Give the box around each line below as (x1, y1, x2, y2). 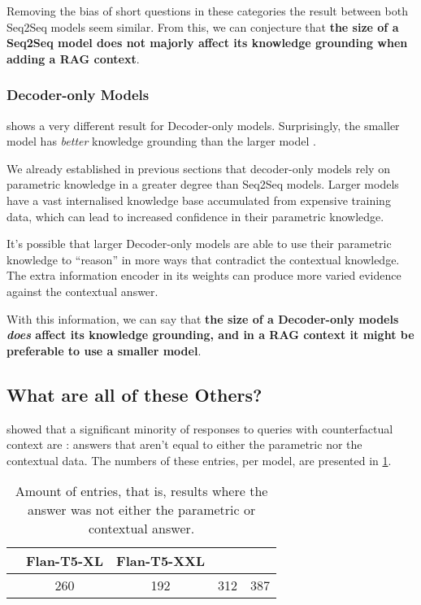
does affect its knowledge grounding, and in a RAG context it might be (7, 326, 414, 343)
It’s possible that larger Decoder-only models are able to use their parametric (7, 235, 392, 252)
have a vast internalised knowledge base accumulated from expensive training (7, 191, 391, 208)
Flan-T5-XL (26, 551, 104, 571)
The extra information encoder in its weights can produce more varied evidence (7, 267, 401, 284)
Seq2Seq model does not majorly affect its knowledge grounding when (7, 34, 408, 51)
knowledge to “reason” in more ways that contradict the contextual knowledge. (7, 250, 400, 268)
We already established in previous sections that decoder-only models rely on (7, 159, 390, 176)
